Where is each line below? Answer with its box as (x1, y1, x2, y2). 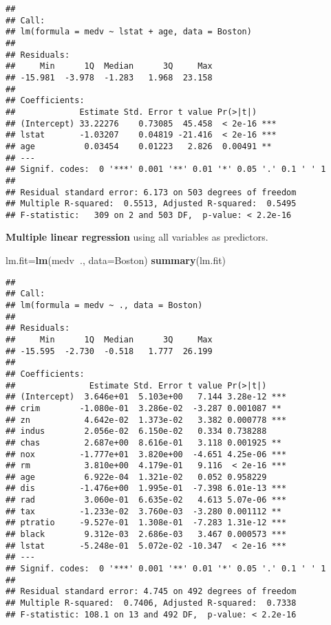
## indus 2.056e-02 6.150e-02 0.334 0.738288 (6, 426, 267, 437)
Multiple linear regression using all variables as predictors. (6, 230, 268, 244)
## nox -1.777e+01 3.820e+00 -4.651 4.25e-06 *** (6, 449, 287, 459)
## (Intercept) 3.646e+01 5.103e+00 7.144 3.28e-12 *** (6, 392, 287, 402)
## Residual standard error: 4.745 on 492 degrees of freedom (6, 586, 297, 597)
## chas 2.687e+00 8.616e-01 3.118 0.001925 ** (6, 437, 281, 448)
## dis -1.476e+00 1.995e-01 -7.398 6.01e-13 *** (6, 483, 287, 494)
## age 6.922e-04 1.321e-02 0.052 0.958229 (6, 472, 267, 482)
